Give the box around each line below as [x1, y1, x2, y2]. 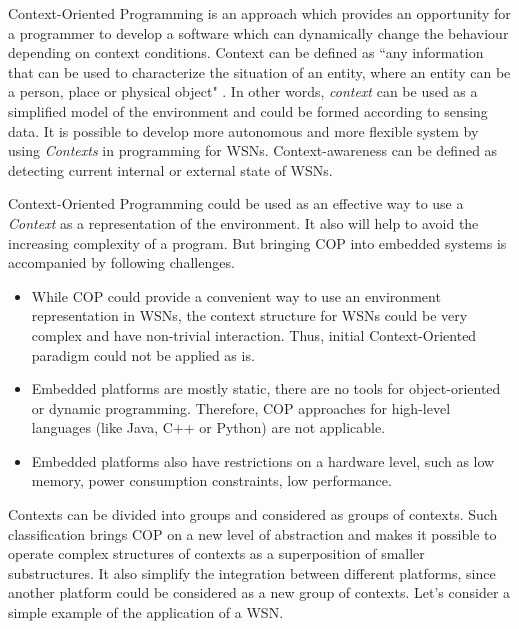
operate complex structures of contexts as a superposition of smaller [8, 543, 425, 564]
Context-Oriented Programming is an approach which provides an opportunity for [8, 3, 511, 23]
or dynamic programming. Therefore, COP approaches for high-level [31, 397, 451, 418]
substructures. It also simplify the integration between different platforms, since [8, 562, 496, 583]
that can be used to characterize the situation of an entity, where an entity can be [8, 61, 511, 82]
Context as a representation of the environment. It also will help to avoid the [8, 212, 479, 233]
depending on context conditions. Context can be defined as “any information [8, 42, 484, 63]
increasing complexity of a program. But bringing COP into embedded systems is [8, 232, 507, 253]
